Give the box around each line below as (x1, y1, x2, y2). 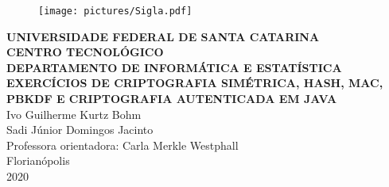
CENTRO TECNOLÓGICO (6, 44, 164, 60)
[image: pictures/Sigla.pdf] (38, 6, 193, 17)
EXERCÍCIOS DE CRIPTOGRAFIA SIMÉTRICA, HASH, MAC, (6, 74, 383, 91)
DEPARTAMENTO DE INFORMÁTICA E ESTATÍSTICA (6, 59, 342, 75)
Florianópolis (6, 152, 70, 169)
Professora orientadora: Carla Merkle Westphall (6, 136, 239, 153)
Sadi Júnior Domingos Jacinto (6, 121, 154, 138)
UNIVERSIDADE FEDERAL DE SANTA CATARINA (6, 28, 320, 44)
